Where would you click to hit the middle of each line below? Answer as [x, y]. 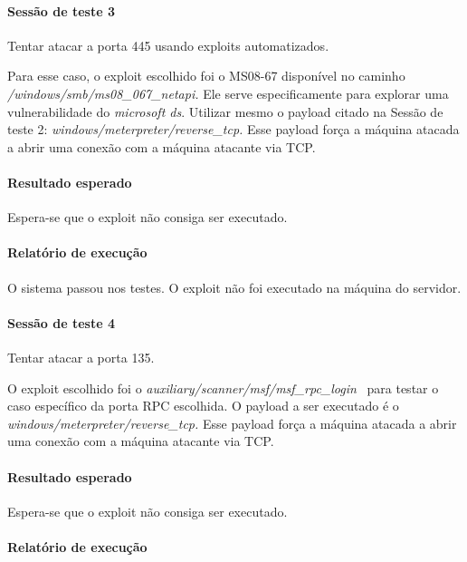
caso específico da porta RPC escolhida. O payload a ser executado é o [203, 406]
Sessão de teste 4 [61, 322]
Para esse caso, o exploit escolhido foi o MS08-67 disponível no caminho [206, 76]
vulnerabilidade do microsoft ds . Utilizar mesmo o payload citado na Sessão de [225, 111]
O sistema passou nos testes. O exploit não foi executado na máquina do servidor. [234, 287]
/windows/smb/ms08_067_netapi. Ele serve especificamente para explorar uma [228, 93]
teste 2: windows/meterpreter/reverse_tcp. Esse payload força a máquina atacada [233, 129]
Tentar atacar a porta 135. [81, 357]
